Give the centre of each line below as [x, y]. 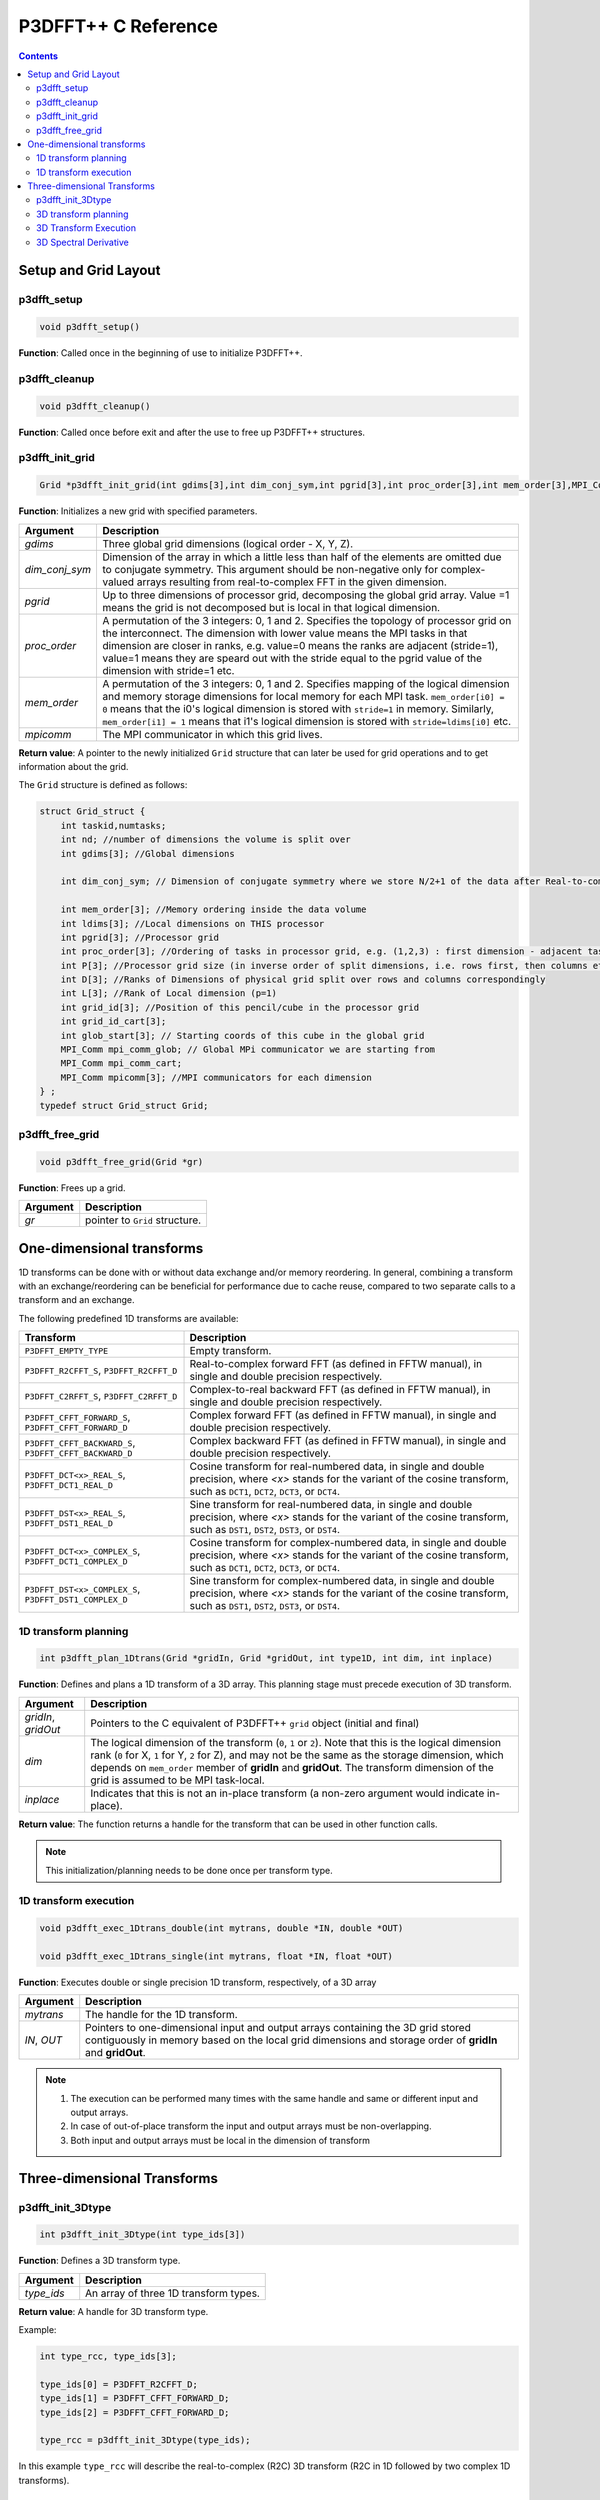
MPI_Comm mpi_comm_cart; [121, 1063]
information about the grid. [73, 767]
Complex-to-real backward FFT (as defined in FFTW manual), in [340, 1390]
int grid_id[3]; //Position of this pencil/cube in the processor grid [240, 1007]
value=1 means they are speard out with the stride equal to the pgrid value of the [292, 658]
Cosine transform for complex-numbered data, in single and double [348, 1543]
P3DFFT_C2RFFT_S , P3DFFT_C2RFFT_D [101, 1396]
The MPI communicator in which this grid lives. [212, 734]
